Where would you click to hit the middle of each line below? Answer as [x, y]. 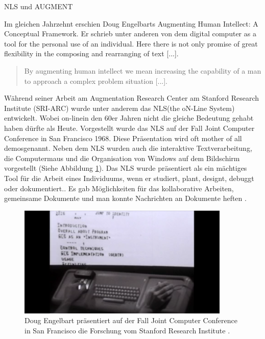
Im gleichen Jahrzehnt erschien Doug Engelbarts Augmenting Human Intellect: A [131, 23]
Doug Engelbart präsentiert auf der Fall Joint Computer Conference [131, 320]
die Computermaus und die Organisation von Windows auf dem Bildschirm [122, 158]
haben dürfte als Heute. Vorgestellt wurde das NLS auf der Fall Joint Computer [129, 128]
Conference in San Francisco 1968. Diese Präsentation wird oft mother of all [123, 138]
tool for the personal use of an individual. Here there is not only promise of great [131, 43]
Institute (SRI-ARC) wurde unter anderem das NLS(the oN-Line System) [119, 108]
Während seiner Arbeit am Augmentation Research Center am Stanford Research [132, 98]
